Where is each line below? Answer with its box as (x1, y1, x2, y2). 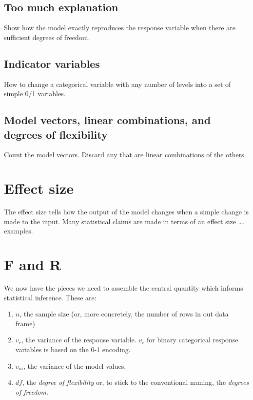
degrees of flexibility (4, 126, 108, 142)
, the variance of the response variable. (21, 335, 136, 345)
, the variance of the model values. (23, 360, 126, 371)
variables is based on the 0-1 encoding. (15, 344, 131, 354)
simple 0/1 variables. (4, 88, 66, 99)
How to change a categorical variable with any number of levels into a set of (4, 79, 231, 89)
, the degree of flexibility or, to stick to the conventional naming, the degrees (22, 377, 249, 387)
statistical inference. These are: (4, 292, 97, 302)
